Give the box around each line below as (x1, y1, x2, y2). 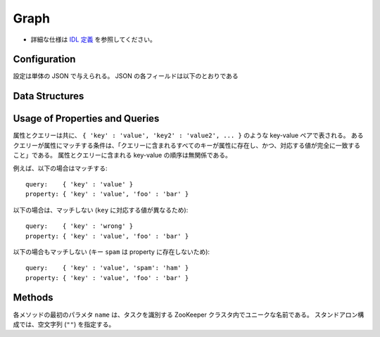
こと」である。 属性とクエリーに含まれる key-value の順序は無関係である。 (13, 151, 232, 160)
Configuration (13, 53, 76, 65)
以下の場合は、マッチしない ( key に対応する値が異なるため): (13, 205, 189, 214)
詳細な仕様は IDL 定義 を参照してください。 (30, 35, 156, 44)
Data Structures (13, 90, 84, 102)
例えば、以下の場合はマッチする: (13, 164, 108, 172)
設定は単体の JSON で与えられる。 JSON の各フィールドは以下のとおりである (13, 72, 239, 80)
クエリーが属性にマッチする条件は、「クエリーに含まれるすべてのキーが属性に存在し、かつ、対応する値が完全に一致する (13, 141, 360, 149)
